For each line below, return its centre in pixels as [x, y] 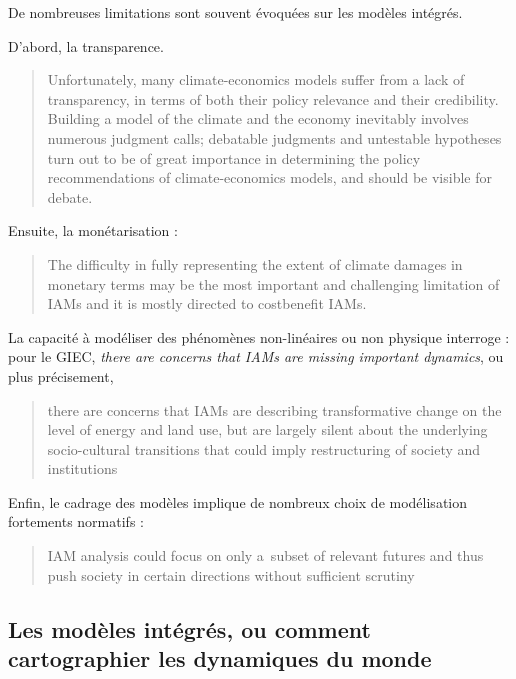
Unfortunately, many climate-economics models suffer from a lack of [256, 79]
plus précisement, [61, 375]
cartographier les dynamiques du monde [220, 658]
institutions [82, 468]
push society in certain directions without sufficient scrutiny [231, 574]
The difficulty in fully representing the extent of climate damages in [255, 263]
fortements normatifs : [76, 521]
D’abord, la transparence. [86, 45]
